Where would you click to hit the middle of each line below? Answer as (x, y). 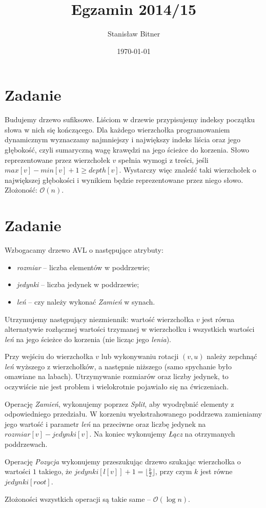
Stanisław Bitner (134, 34)
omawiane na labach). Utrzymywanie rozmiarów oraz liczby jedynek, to (117, 376)
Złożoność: (21, 190)
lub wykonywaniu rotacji (140, 356)
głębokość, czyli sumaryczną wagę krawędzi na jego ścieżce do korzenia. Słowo (127, 150)
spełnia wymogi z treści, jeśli (163, 159)
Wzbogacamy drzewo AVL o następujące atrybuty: (84, 250)
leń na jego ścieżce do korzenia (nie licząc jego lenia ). (88, 339)
